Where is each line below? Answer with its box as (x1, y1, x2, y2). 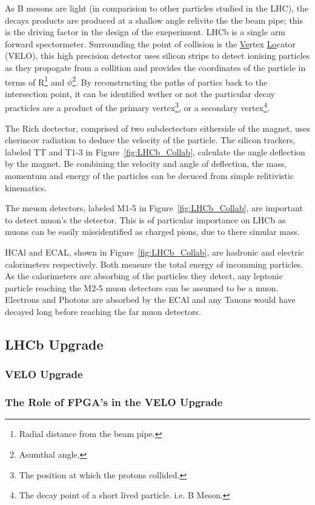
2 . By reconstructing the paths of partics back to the (72, 73, 268, 88)
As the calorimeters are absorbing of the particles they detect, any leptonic (5, 269, 283, 282)
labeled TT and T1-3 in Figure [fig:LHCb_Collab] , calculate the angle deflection (5, 145, 305, 158)
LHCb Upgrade (5, 334, 104, 353)
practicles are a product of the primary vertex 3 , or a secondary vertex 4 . (5, 100, 270, 114)
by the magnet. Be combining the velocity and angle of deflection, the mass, (5, 157, 287, 170)
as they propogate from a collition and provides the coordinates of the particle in (5, 61, 306, 73)
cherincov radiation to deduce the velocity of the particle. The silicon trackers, (5, 134, 296, 146)
